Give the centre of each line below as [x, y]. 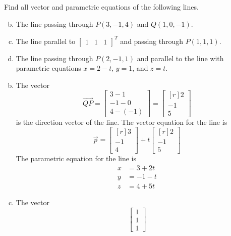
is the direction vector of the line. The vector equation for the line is [122, 122]
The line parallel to [46, 41]
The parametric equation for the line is [76, 158]
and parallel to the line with [180, 58]
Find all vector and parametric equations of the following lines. [101, 7]
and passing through [152, 41]
